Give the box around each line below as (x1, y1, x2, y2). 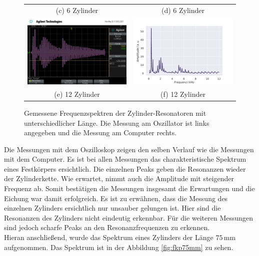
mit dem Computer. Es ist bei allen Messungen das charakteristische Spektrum (4, 154, 246, 164)
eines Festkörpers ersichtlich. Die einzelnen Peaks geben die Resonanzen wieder (4, 163, 246, 174)
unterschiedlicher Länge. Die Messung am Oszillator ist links (24, 117, 209, 128)
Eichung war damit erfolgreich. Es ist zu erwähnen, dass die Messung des (4, 193, 228, 203)
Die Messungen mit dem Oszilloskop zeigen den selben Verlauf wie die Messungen (4, 144, 254, 154)
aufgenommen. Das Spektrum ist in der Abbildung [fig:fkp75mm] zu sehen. (4, 242, 233, 252)
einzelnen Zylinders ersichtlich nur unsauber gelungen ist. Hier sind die (4, 203, 221, 213)
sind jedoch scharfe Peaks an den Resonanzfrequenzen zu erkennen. (4, 222, 210, 233)
